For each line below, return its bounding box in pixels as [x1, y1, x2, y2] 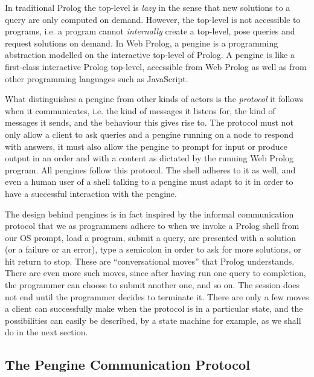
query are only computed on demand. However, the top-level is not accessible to [5, 13, 301, 25]
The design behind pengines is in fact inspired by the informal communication [5, 207, 294, 220]
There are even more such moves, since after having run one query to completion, [5, 266, 306, 279]
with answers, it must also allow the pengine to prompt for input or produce [5, 140, 287, 152]
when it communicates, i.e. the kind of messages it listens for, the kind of [5, 104, 275, 117]
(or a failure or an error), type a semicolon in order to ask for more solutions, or [5, 243, 301, 256]
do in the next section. [5, 326, 88, 338]
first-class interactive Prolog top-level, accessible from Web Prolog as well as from [5, 60, 307, 72]
